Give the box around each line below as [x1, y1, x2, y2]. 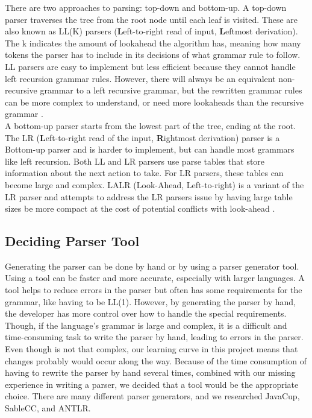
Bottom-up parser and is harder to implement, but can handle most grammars [5, 143, 295, 156]
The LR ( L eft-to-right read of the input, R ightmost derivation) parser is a [5, 131, 280, 144]
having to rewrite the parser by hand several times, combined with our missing [5, 366, 296, 379]
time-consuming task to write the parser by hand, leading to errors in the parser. [5, 331, 304, 343]
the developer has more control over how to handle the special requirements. [5, 307, 287, 320]
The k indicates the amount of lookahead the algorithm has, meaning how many [5, 36, 301, 49]
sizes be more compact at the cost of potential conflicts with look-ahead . [5, 202, 275, 215]
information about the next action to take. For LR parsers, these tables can [5, 166, 284, 179]
